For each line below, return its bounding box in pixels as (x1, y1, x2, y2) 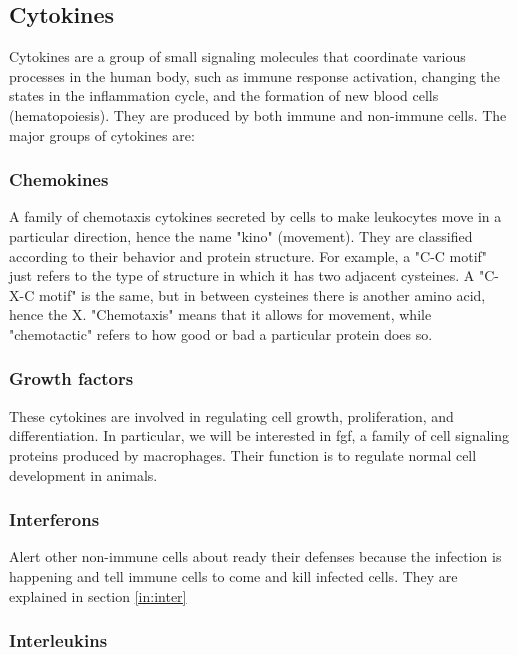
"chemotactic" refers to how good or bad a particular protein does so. (9, 323, 433, 344)
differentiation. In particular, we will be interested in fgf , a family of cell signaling (9, 425, 510, 446)
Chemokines (9, 167, 109, 192)
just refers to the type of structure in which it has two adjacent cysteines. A (9, 265, 475, 286)
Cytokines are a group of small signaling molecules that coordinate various (9, 46, 466, 67)
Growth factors (9, 366, 134, 391)
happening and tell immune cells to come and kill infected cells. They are (9, 565, 458, 586)
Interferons (9, 507, 100, 532)
